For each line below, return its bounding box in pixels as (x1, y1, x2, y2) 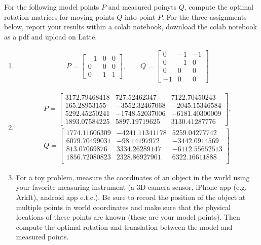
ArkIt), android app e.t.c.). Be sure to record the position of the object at (16, 192, 246, 202)
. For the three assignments (162, 11, 247, 22)
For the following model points (4, 2, 99, 12)
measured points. (16, 231, 69, 242)
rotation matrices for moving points (4, 11, 115, 22)
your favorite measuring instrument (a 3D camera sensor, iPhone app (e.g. (16, 182, 247, 192)
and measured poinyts (108, 2, 177, 12)
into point (125, 11, 156, 22)
